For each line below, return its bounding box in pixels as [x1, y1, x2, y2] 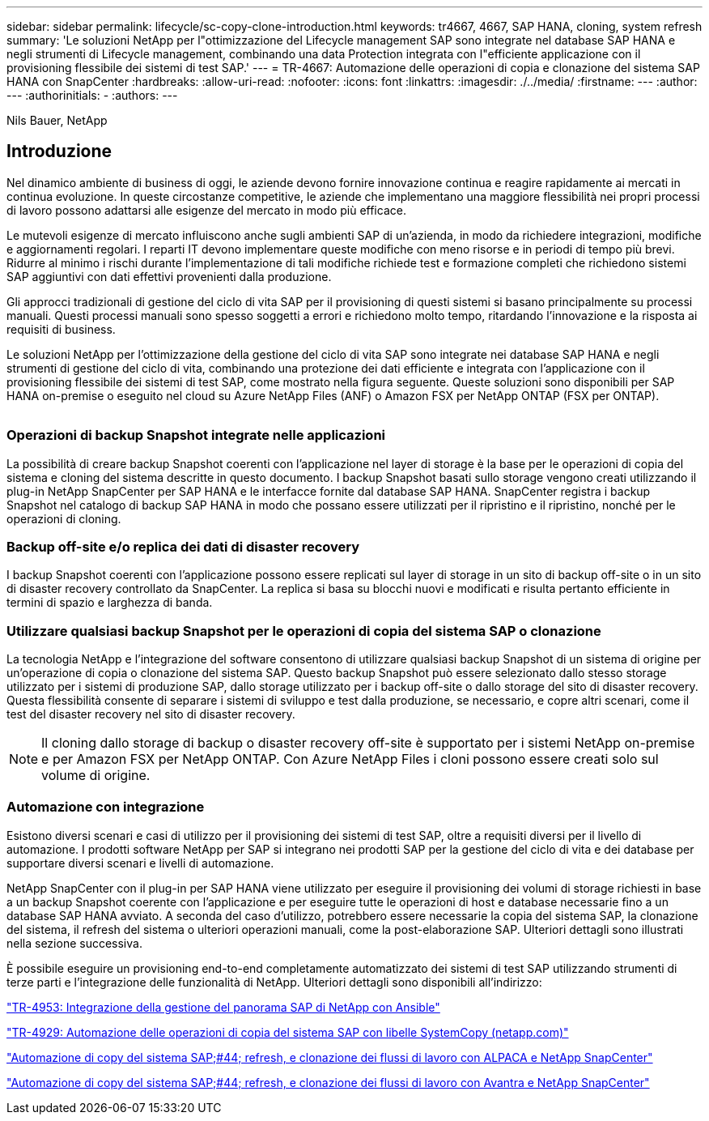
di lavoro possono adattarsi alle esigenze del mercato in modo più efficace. [6, 202, 406, 217]
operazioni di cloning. [6, 511, 121, 526]
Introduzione [6, 141, 113, 162]
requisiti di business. [6, 322, 116, 336]
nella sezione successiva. [6, 936, 142, 950]
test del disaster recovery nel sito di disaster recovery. [6, 707, 295, 722]
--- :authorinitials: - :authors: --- [6, 88, 178, 102]
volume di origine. [41, 767, 151, 784]
